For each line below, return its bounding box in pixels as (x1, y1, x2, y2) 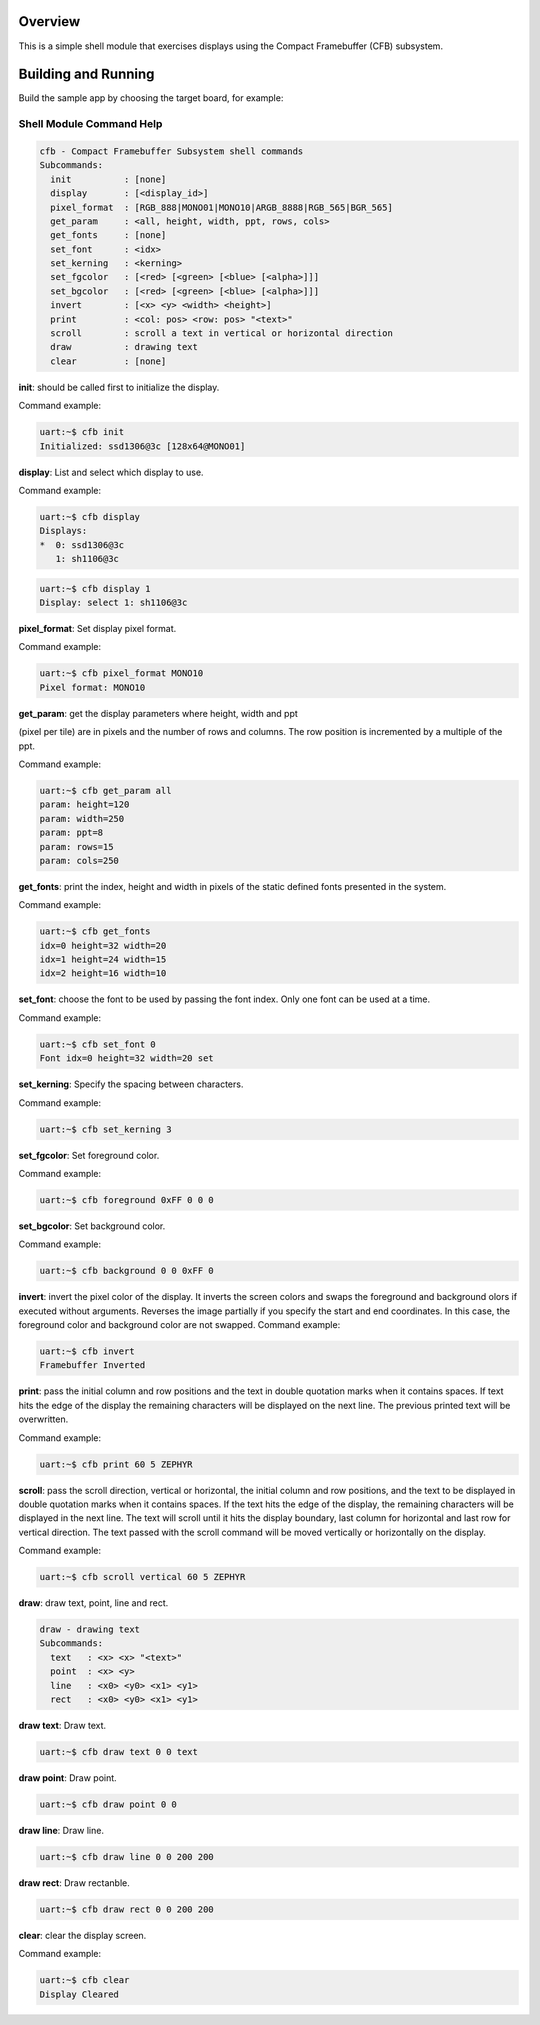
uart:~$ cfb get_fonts (39, 926, 151, 937)
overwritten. (18, 1413, 69, 1425)
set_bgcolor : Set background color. (18, 1220, 166, 1232)
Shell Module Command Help (18, 117, 163, 131)
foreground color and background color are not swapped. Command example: (18, 1319, 341, 1331)
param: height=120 (39, 799, 130, 810)
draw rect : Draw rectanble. (18, 1876, 130, 1889)
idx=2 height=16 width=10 (39, 968, 167, 979)
